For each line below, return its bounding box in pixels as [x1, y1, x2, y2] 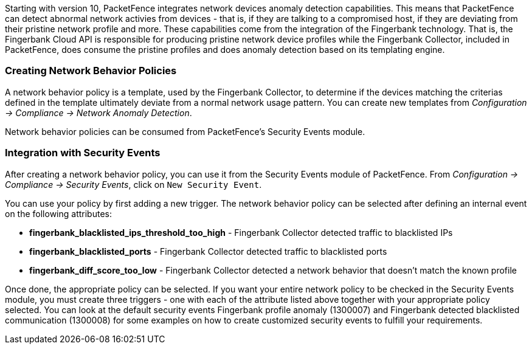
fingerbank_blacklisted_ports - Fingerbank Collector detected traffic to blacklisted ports [29, 246, 387, 257]
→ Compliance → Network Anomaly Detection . [5, 107, 192, 118]
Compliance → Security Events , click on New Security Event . [5, 179, 262, 190]
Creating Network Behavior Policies [5, 64, 177, 77]
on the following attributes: [5, 208, 112, 219]
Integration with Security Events [5, 147, 161, 159]
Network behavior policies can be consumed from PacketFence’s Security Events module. [5, 126, 365, 137]
